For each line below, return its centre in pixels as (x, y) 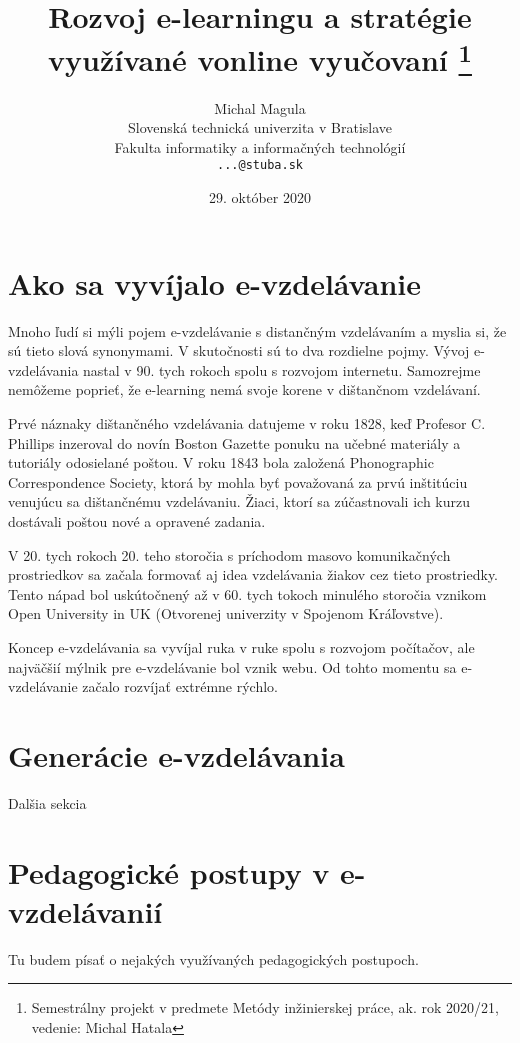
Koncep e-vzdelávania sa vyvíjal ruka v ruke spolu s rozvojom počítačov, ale (241, 646)
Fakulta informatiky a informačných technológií (260, 146)
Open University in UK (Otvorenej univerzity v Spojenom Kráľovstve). (226, 613)
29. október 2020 (260, 197)
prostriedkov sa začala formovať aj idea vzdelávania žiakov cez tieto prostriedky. (253, 574)
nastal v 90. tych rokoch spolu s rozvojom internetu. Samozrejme (282, 369)
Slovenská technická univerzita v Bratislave (260, 127)
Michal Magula (260, 107)
